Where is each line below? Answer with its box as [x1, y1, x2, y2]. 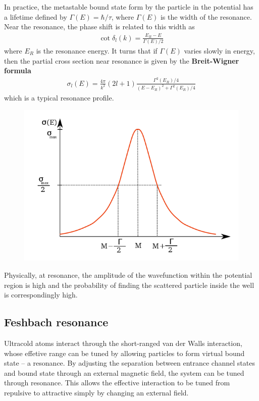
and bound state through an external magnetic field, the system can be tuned [4, 367, 244, 378]
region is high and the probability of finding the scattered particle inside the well [4, 279, 254, 290]
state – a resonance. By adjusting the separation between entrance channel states [4, 358, 255, 368]
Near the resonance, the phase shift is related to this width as [4, 21, 195, 32]
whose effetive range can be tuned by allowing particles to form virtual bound [4, 347, 245, 358]
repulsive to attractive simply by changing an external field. [4, 387, 189, 397]
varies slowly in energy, [184, 45, 255, 56]
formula [4, 65, 31, 76]
